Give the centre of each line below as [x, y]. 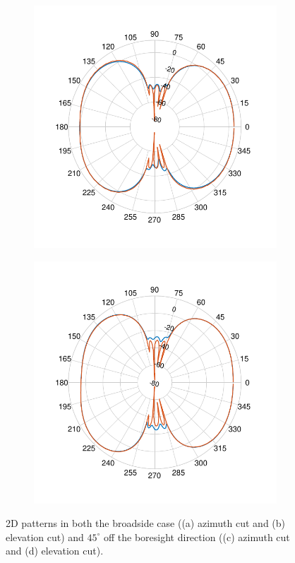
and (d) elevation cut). [55, 551]
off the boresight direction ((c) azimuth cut [197, 537]
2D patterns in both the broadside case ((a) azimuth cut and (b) [146, 523]
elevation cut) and [45, 537]
